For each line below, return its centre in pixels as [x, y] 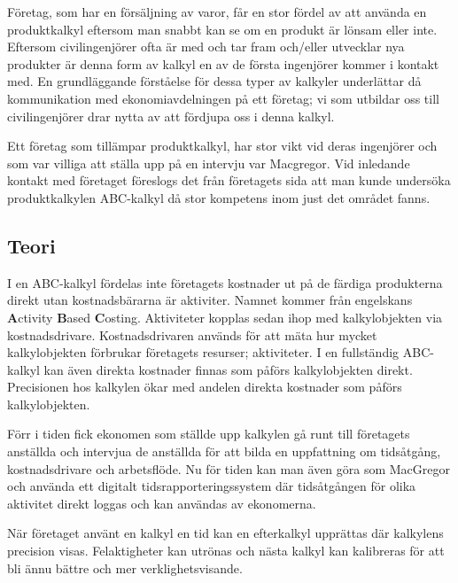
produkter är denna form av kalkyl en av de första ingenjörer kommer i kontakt [223, 63]
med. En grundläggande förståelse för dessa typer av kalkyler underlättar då [214, 81]
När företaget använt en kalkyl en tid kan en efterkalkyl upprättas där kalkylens [225, 533]
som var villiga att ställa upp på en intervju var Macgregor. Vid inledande [209, 163]
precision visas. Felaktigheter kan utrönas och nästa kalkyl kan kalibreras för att [226, 551]
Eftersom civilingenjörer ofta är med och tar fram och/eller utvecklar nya [206, 47]
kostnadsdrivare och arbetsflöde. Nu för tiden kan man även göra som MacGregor [229, 468]
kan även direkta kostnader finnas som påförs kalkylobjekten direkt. [228, 369]
